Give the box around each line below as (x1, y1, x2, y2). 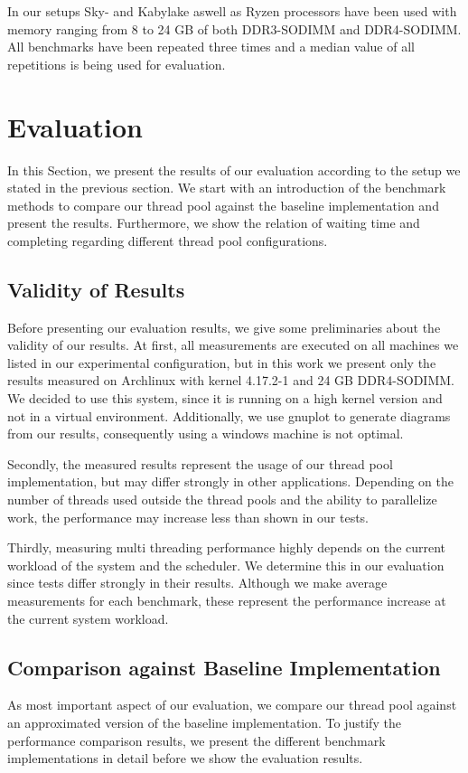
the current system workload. (7, 608, 169, 627)
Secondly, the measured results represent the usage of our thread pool (7, 454, 393, 473)
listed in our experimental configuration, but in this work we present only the (7, 353, 436, 372)
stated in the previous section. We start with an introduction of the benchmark (7, 178, 446, 197)
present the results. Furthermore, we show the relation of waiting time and (7, 213, 420, 232)
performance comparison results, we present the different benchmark (7, 731, 386, 749)
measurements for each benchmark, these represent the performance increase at (7, 590, 446, 609)
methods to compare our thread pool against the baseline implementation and (7, 195, 439, 214)
